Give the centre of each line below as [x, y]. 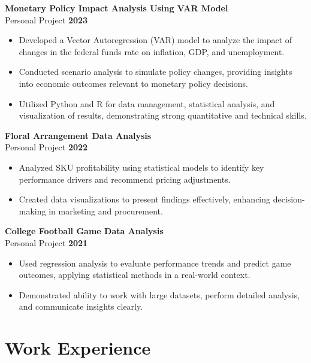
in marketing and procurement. [106, 211]
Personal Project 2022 [46, 147]
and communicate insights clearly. [81, 306]
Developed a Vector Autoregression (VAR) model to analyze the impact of [155, 40]
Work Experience [78, 348]
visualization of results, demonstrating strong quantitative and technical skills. [163, 115]
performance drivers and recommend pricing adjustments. [125, 179]
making [32, 211]
